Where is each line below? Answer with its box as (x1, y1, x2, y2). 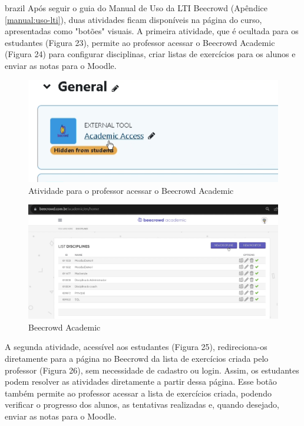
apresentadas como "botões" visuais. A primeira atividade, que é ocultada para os (5, 25, 299, 37)
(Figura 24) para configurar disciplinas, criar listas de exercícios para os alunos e (5, 48, 296, 60)
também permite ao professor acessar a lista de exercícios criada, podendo (5, 387, 272, 399)
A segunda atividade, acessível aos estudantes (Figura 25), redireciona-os (5, 341, 267, 353)
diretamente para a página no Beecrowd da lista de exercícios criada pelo (5, 352, 269, 365)
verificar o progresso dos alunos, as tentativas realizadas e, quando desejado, (5, 398, 279, 411)
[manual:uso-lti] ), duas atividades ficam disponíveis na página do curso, (5, 13, 262, 25)
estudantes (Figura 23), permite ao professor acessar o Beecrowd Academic (5, 36, 275, 48)
